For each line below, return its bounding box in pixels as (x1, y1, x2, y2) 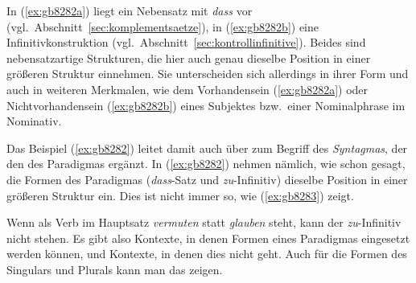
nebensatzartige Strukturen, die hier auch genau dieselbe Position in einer (6, 49, 371, 66)
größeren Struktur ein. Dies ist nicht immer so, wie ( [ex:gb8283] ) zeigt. (6, 187, 354, 203)
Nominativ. (6, 113, 62, 129)
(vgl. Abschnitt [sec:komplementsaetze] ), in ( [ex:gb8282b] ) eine (6, 18, 319, 35)
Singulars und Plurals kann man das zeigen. (6, 260, 223, 277)
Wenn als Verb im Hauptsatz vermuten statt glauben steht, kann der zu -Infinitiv (6, 214, 402, 231)
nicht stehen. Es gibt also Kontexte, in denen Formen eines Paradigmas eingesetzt (6, 229, 410, 246)
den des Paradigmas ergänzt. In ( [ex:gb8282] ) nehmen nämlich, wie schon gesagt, (6, 155, 406, 172)
